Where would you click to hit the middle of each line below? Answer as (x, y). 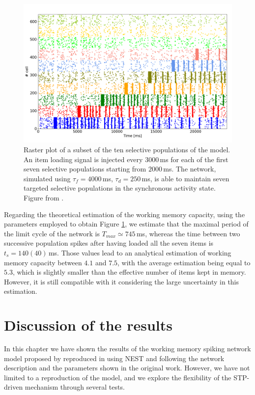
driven (14, 387)
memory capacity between (43, 262)
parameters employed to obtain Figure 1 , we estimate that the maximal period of (126, 224)
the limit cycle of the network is (52, 233)
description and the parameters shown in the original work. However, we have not (127, 368)
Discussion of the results (88, 325)
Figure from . (44, 197)
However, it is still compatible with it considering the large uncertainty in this (122, 281)
